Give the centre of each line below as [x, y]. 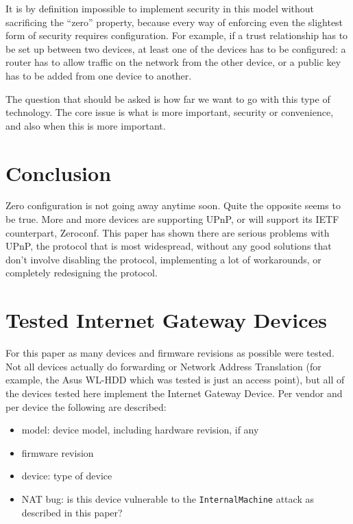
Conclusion [59, 172]
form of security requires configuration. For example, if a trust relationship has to [177, 35]
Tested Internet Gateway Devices [166, 320]
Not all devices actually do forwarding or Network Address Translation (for [163, 366]
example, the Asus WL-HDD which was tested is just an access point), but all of [175, 380]
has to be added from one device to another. [99, 75]
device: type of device [67, 476]
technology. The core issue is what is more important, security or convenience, [170, 112]
